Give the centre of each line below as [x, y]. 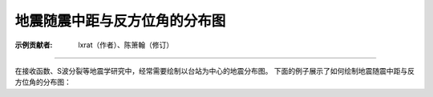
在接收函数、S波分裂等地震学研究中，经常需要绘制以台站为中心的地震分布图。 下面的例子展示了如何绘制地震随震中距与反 [214, 71]
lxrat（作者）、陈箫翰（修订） [126, 45]
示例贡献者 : [34, 45]
